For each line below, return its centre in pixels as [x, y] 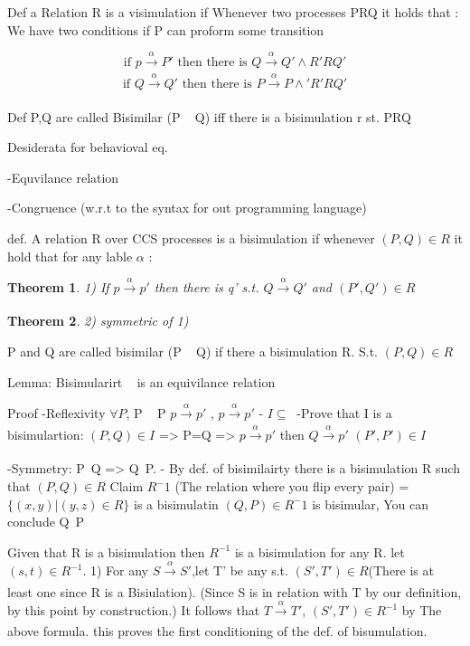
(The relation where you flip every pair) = [292, 486]
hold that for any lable [70, 256]
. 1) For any [115, 570]
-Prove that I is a [344, 412]
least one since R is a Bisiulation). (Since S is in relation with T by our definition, [235, 591]
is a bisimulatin [176, 503]
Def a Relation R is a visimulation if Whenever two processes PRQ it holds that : [233, 12]
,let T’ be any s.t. [240, 570]
